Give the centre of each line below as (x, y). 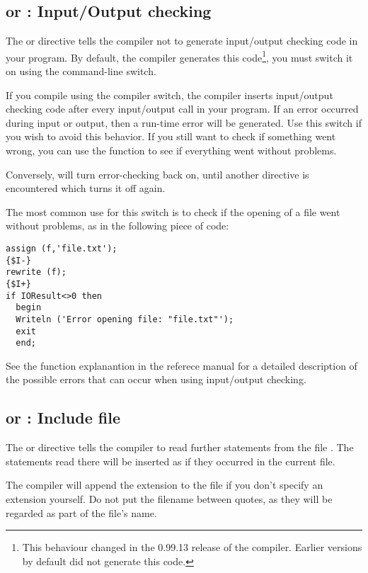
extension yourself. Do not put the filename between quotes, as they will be (169, 499)
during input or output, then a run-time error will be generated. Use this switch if (184, 122)
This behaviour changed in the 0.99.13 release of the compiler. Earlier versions (192, 547)
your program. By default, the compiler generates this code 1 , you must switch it (179, 56)
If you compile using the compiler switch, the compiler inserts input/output (169, 95)
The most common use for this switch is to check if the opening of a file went (173, 211)
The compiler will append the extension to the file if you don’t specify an (165, 485)
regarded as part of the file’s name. (81, 512)
